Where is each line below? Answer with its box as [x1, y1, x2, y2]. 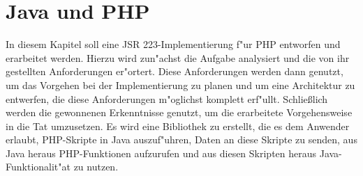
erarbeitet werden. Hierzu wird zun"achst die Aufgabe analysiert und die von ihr [6, 50, 350, 65]
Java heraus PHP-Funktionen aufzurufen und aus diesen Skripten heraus [6, 145, 317, 160]
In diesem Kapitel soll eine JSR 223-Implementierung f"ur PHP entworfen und [6, 37, 341, 51]
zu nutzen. [73, 159, 119, 174]
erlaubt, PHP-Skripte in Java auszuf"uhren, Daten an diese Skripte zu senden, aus [6, 132, 357, 147]
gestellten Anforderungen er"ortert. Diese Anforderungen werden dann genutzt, [6, 64, 343, 79]
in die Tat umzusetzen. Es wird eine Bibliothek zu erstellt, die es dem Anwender [6, 118, 350, 133]
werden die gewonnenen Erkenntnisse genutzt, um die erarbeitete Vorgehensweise [6, 105, 353, 120]
